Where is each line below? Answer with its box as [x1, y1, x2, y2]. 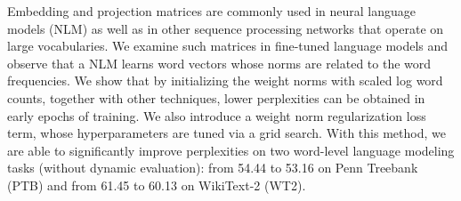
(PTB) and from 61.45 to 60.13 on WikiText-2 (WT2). [7, 175, 306, 194]
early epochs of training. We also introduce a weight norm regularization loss [7, 106, 426, 125]
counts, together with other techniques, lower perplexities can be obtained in [7, 88, 425, 107]
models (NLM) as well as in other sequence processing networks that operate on [7, 19, 444, 37]
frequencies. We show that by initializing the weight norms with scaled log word [7, 71, 443, 90]
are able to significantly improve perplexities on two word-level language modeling [7, 141, 455, 159]
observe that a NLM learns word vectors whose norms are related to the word [7, 53, 432, 72]
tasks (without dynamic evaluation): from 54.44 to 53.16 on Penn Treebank [7, 158, 418, 177]
